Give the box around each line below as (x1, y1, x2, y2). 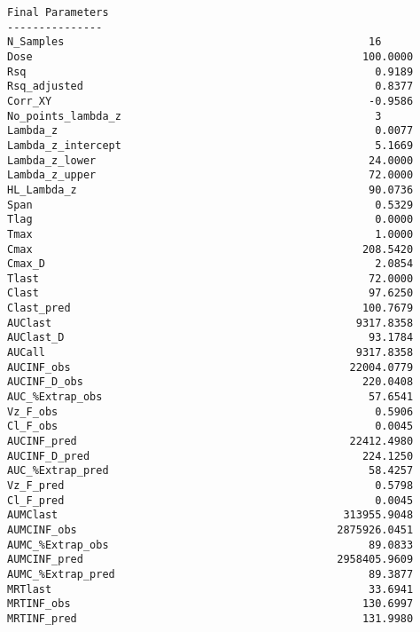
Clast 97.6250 (7, 287, 414, 300)
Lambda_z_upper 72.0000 (7, 169, 414, 182)
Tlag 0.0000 (7, 213, 414, 226)
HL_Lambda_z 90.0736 (7, 183, 414, 196)
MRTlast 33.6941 (7, 582, 414, 596)
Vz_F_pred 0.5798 (7, 479, 414, 492)
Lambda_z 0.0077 (7, 124, 414, 138)
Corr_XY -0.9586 (7, 94, 414, 107)
